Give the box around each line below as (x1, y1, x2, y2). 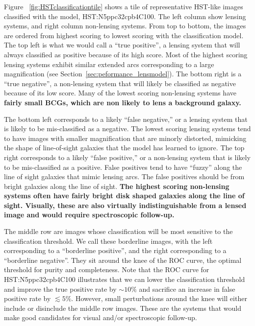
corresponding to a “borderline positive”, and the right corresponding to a (4, 245, 227, 256)
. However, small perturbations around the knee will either (71, 293, 247, 303)
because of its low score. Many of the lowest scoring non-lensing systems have (4, 88, 236, 98)
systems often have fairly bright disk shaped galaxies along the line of (4, 190, 245, 201)
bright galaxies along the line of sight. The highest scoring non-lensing (4, 181, 229, 191)
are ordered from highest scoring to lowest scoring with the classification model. (4, 30, 244, 40)
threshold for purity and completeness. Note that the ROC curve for (4, 264, 209, 275)
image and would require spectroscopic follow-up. (4, 210, 175, 220)
